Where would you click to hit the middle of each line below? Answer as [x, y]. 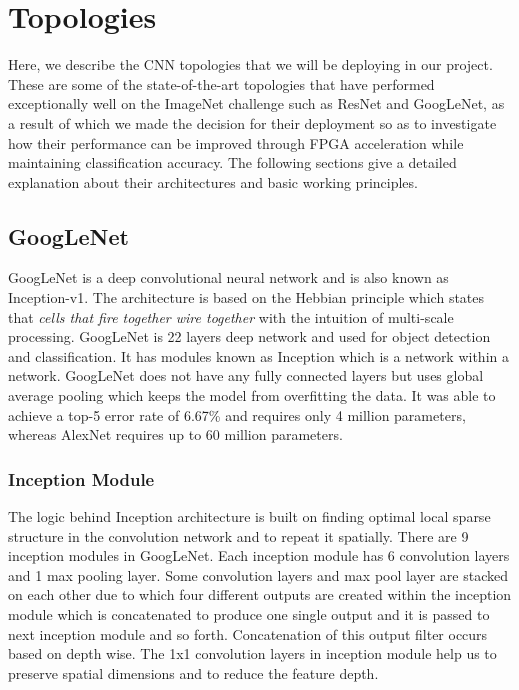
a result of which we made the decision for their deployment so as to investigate [252, 122]
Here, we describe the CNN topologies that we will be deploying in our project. [250, 64]
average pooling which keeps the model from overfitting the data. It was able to [252, 395]
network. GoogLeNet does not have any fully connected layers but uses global [246, 375]
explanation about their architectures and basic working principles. [213, 181]
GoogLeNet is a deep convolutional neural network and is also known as [228, 277]
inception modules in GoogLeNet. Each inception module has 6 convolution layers [259, 555]
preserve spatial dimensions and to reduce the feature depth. [193, 672]
